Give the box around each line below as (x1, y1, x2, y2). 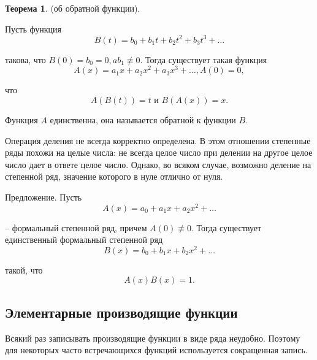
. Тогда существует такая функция (140, 53, 267, 66)
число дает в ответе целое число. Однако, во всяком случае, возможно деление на (5, 158, 311, 170)
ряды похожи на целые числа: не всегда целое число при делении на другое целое (5, 146, 313, 159)
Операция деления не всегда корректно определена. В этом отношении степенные (5, 134, 311, 147)
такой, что (5, 263, 43, 276)
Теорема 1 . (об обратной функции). (5, 2, 140, 14)
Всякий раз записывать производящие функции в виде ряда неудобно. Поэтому (5, 331, 300, 344)
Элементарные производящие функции (5, 302, 238, 321)
